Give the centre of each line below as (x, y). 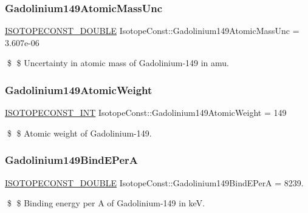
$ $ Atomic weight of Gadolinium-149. (79, 133)
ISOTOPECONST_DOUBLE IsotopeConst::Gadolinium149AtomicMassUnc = (152, 31)
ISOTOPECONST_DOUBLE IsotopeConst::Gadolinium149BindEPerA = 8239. (154, 182)
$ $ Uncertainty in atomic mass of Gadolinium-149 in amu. (118, 63)
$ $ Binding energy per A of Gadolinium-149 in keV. (106, 203)
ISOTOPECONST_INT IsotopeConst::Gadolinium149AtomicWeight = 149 (146, 113)
